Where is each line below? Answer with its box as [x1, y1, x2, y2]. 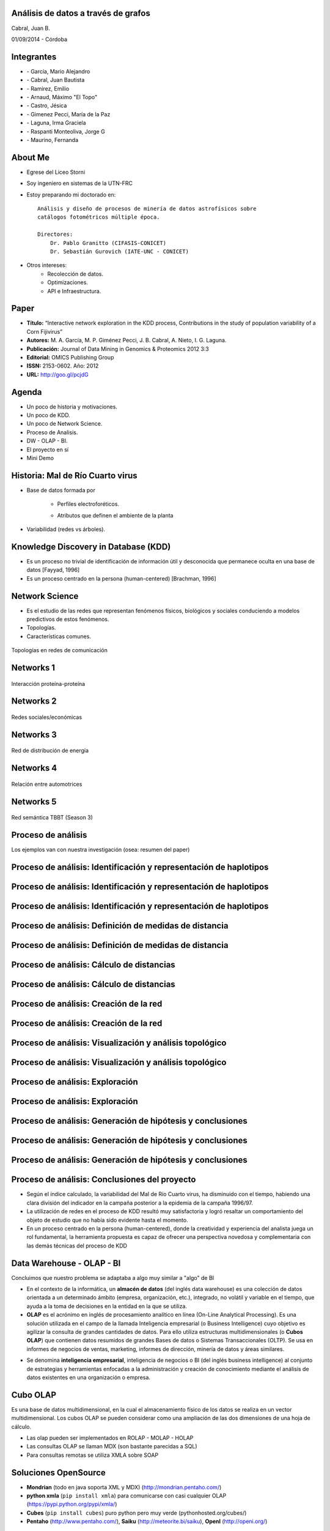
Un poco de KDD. [26, 412, 70, 419]
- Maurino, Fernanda [26, 136, 79, 143]
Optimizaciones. [47, 279, 89, 286]
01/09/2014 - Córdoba [11, 36, 67, 43]
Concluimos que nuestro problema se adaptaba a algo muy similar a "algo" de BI [11, 1274, 215, 1281]
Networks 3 [11, 729, 57, 740]
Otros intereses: [26, 261, 67, 269]
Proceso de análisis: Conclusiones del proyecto [11, 1175, 196, 1185]
